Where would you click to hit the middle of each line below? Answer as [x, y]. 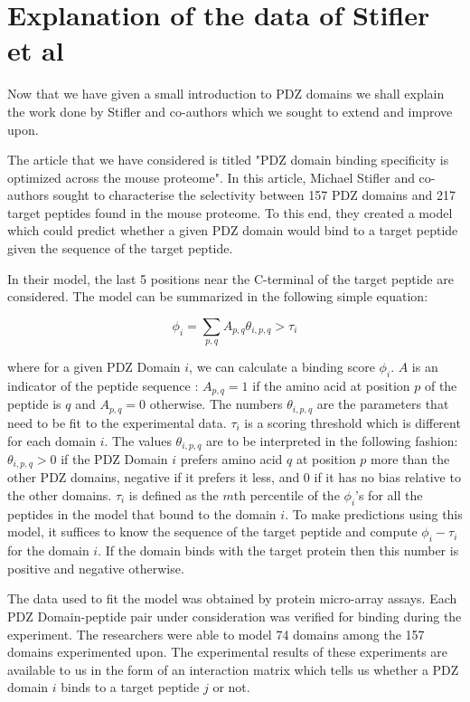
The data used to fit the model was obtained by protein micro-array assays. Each [232, 598]
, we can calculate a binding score [282, 367]
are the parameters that [383, 404]
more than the [410, 458]
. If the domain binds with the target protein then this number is [278, 550]
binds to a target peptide [130, 687]
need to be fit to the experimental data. [117, 422]
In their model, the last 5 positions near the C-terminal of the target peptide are [230, 278]
